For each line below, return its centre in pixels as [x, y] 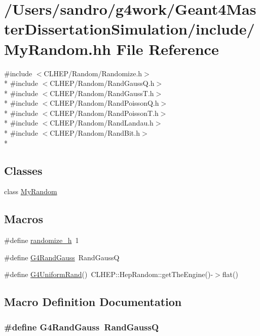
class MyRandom [31, 191]
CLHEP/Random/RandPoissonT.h [104, 113]
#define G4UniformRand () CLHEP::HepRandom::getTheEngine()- [109, 274]
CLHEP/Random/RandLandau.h [102, 123]
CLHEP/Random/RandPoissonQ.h [104, 103]
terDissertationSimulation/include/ [129, 29]
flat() [230, 274]
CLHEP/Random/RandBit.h [95, 133]
